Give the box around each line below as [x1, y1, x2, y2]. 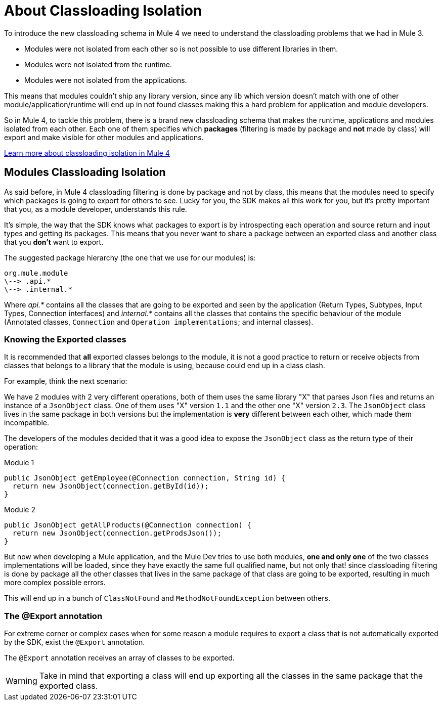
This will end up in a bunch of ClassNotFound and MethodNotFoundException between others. [4, 594, 330, 603]
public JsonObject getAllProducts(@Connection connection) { [4, 521, 251, 530]
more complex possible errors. [4, 578, 106, 587]
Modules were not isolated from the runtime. [24, 60, 172, 69]
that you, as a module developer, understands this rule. [4, 204, 187, 213]
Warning [6, 676, 37, 686]
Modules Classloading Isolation [4, 166, 166, 179]
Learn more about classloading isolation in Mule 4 [4, 148, 170, 157]
